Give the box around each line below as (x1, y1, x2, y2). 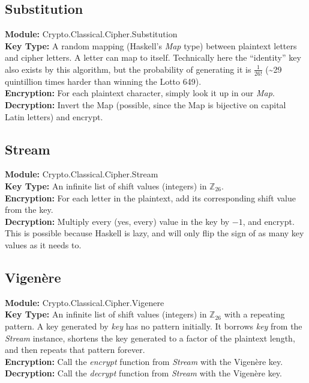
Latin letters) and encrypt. (5, 110, 103, 123)
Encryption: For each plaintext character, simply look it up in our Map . (5, 87, 275, 99)
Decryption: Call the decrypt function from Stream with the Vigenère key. (5, 367, 282, 379)
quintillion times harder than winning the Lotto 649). (5, 75, 202, 87)
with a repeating (224, 308, 285, 320)
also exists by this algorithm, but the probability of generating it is (5, 63, 251, 75)
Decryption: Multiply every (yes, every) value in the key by (5, 215, 230, 227)
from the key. (5, 203, 53, 216)
